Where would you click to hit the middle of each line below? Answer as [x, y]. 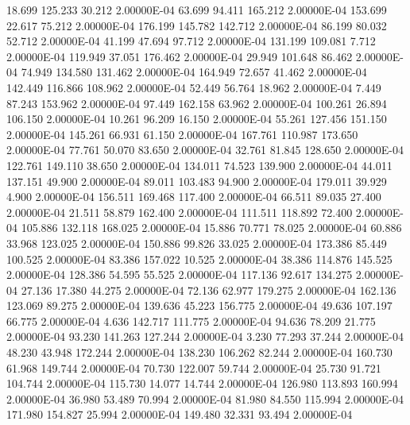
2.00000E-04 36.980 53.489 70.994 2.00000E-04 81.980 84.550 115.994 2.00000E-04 [205, 398]
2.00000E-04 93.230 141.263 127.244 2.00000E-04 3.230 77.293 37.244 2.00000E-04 [205, 336]
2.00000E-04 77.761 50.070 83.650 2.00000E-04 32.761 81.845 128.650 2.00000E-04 [205, 150]
